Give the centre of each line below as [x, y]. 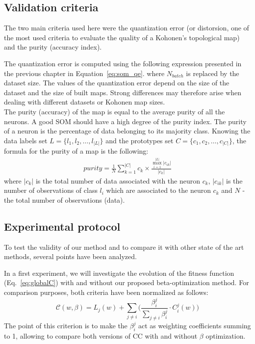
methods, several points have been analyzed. [70, 256]
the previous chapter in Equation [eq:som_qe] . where [84, 73]
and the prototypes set [140, 140]
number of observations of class [51, 190]
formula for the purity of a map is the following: [76, 151]
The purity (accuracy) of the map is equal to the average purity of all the [115, 111]
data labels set [26, 140]
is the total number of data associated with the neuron [118, 180]
